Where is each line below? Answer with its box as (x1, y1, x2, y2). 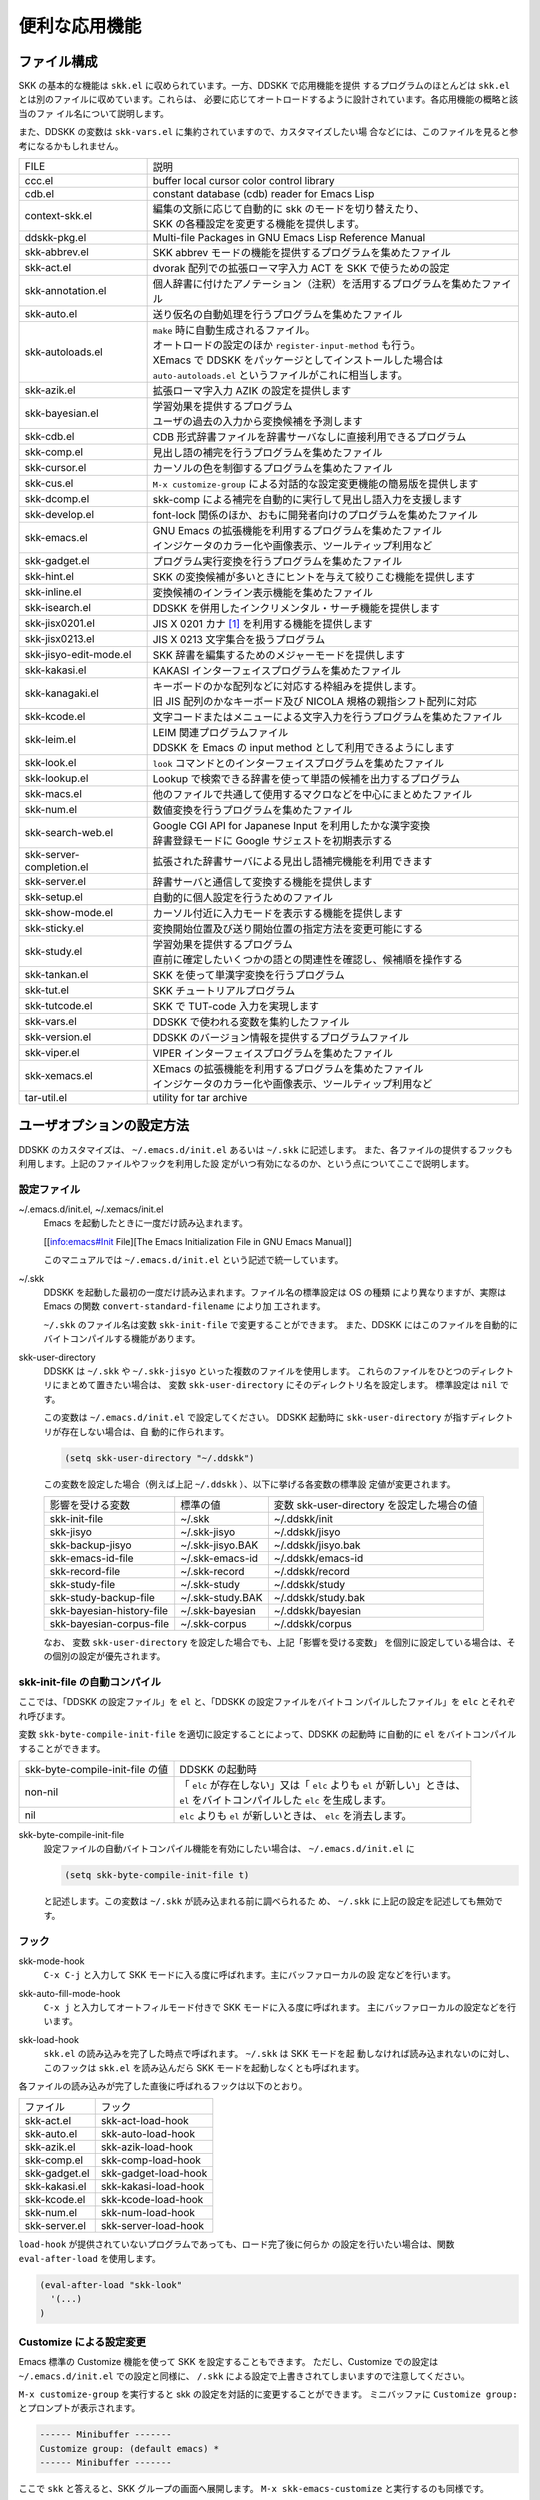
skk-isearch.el (24, 601, 92, 615)
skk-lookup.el (24, 771, 89, 785)
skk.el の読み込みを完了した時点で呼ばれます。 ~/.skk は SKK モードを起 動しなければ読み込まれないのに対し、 (43, 2048, 515, 2060)
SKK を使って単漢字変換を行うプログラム (152, 968, 345, 982)
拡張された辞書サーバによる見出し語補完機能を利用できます (152, 855, 433, 869)
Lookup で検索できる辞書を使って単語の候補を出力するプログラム (152, 772, 460, 786)
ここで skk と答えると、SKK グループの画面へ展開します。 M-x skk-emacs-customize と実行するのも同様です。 (18, 2483, 490, 2495)
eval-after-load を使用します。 (18, 2252, 161, 2264)
